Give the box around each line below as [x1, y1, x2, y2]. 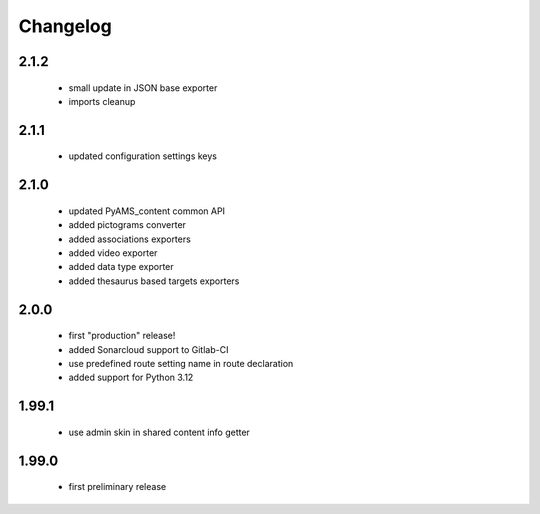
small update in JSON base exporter [68, 81, 218, 94]
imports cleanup [68, 95, 136, 107]
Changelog [18, 15, 112, 37]
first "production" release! [68, 330, 176, 342]
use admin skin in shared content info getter [68, 426, 250, 438]
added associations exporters [68, 233, 192, 245]
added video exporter [68, 246, 158, 259]
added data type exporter [68, 261, 174, 273]
